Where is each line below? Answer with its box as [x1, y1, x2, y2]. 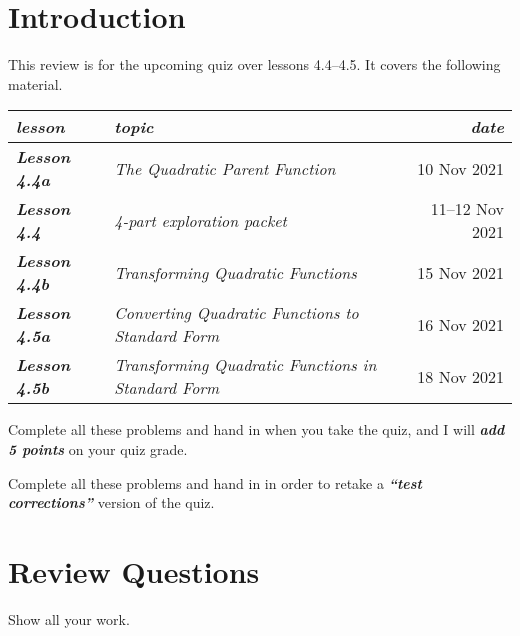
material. [8, 73, 63, 94]
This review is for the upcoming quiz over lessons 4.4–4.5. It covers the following [8, 54, 501, 75]
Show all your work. [8, 608, 130, 629]
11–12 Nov [430, 197, 504, 221]
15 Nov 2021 [417, 260, 504, 284]
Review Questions [8, 550, 260, 591]
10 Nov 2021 [417, 156, 504, 180]
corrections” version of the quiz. [8, 492, 215, 513]
